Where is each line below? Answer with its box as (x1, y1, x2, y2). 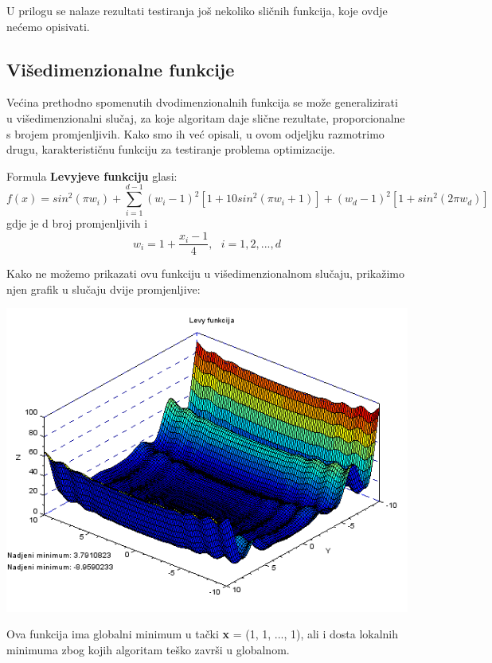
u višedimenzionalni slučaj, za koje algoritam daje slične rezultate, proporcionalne (6, 109, 405, 126)
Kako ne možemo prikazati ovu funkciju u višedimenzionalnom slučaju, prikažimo (6, 265, 404, 282)
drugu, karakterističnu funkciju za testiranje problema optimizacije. (6, 141, 336, 158)
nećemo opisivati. (6, 18, 90, 34)
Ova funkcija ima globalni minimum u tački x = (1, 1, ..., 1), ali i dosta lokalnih (6, 626, 399, 642)
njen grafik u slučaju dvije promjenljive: (6, 280, 201, 297)
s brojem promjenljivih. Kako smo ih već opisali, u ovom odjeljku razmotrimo (6, 125, 385, 142)
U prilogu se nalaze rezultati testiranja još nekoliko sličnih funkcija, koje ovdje (6, 2, 388, 18)
